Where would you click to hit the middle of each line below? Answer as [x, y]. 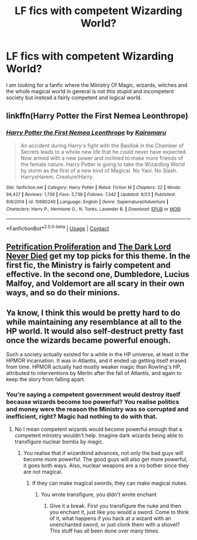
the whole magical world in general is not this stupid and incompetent [90, 91]
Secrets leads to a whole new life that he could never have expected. [104, 151]
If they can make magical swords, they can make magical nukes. [110, 483]
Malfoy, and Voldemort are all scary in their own [95, 284]
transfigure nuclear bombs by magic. [59, 442]
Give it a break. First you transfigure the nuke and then [116, 506]
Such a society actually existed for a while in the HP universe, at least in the [97, 355]
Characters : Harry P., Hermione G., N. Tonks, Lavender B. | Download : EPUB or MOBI [94, 209]
